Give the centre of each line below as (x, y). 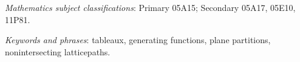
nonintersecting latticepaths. (58, 51)
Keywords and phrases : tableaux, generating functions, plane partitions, (138, 40)
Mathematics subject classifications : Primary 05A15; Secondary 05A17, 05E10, (150, 7)
